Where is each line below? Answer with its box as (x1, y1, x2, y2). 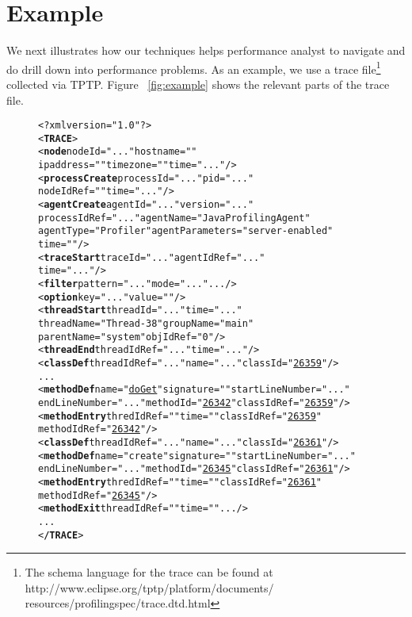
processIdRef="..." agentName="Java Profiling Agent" (38, 212, 311, 224)
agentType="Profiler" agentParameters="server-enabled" (38, 225, 334, 237)
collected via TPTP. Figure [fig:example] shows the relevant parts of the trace (6, 75, 390, 92)
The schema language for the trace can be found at (25, 564, 273, 581)
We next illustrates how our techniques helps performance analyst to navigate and (6, 42, 406, 59)
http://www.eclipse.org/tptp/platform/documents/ (25, 579, 274, 596)
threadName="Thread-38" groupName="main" (38, 318, 254, 329)
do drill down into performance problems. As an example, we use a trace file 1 (6, 58, 381, 77)
